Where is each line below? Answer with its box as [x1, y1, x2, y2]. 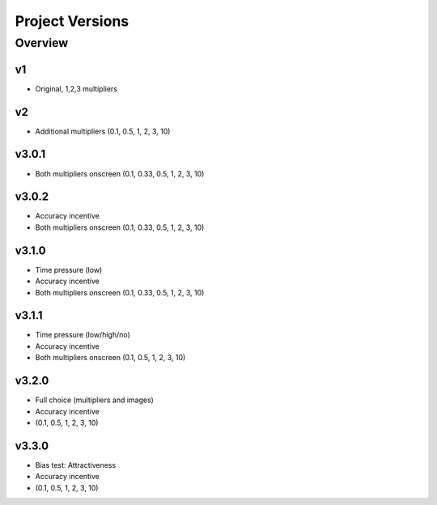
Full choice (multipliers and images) [35, 395, 154, 405]
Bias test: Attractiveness [35, 460, 117, 469]
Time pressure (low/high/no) [35, 330, 131, 340]
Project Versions [15, 12, 129, 30]
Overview [15, 36, 69, 50]
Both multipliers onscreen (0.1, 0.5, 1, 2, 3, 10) [35, 353, 186, 363]
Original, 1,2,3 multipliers [35, 83, 117, 93]
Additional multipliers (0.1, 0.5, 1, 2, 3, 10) [35, 126, 171, 136]
